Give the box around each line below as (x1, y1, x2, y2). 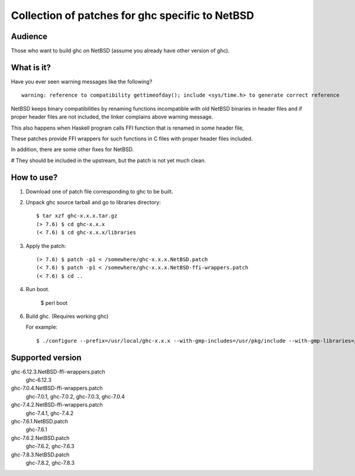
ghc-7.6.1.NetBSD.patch (11, 417, 68, 424)
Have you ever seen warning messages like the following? (11, 78, 153, 85)
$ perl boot (40, 299, 68, 306)
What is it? (11, 62, 51, 72)
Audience (11, 31, 48, 41)
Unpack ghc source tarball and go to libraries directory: (25, 199, 161, 205)
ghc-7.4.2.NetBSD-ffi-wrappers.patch (11, 401, 103, 409)
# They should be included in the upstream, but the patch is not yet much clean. (11, 157, 206, 164)
